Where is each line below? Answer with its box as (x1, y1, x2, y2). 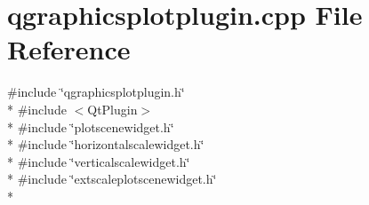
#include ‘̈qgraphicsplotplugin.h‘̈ (7, 83, 185, 101)
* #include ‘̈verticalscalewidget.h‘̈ (7, 152, 190, 170)
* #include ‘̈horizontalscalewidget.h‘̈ (7, 135, 205, 154)
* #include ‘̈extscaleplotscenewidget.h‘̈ (7, 170, 217, 188)
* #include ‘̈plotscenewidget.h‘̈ (7, 117, 174, 136)
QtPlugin (87, 99, 138, 118)
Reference (7, 31, 131, 67)
